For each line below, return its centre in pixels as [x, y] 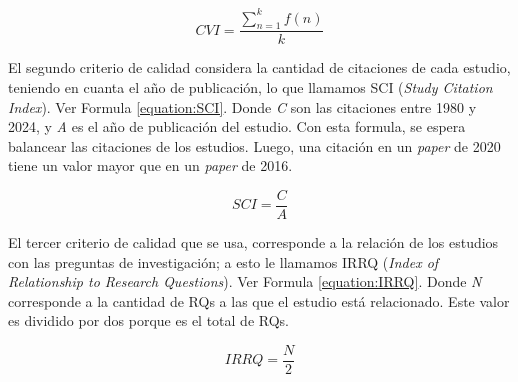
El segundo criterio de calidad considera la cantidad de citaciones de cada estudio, [259, 67]
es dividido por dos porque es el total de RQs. [148, 320]
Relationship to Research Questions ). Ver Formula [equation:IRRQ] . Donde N [245, 281]
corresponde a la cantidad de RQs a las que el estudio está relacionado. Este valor [259, 300]
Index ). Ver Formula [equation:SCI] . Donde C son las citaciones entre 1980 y [242, 106]
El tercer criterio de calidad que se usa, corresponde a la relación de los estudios [253, 241]
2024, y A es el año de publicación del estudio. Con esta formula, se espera [237, 126]
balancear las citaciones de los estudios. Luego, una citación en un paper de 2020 [254, 145]
